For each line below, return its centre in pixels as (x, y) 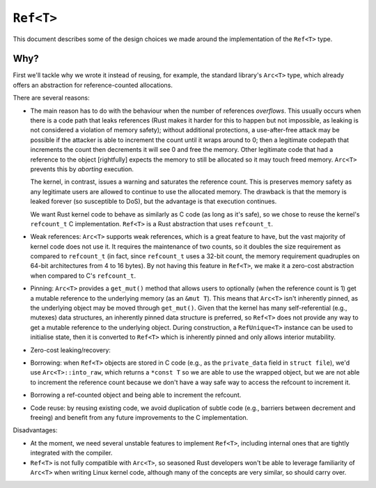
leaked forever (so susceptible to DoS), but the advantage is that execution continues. (154, 201)
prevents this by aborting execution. (82, 169)
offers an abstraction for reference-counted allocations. (93, 85)
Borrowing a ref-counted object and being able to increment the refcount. (136, 395)
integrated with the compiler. (71, 453)
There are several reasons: (51, 98)
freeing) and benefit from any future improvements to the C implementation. (139, 417)
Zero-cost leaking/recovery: (71, 350)
